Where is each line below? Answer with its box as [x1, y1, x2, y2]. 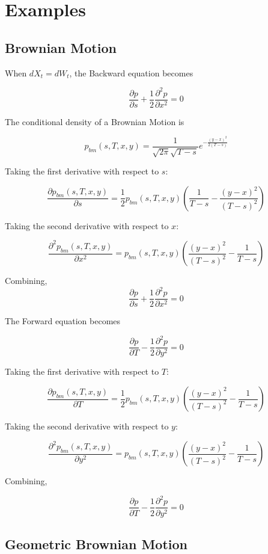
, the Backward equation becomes [69, 66, 193, 79]
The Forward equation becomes [5, 315, 121, 327]
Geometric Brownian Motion [5, 534, 188, 553]
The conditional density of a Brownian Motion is [5, 115, 184, 128]
